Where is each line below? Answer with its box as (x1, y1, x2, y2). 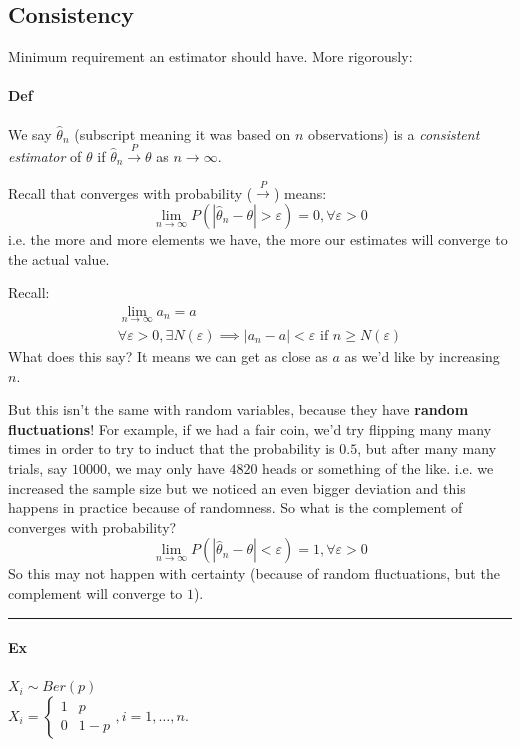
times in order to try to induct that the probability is (8, 438, 335, 459)
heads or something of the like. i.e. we (262, 458, 494, 478)
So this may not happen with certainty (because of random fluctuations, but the (8, 563, 500, 584)
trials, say (8, 458, 68, 478)
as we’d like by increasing (344, 346, 500, 367)
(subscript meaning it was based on (74, 123, 291, 144)
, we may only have (106, 458, 225, 478)
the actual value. (8, 248, 110, 269)
